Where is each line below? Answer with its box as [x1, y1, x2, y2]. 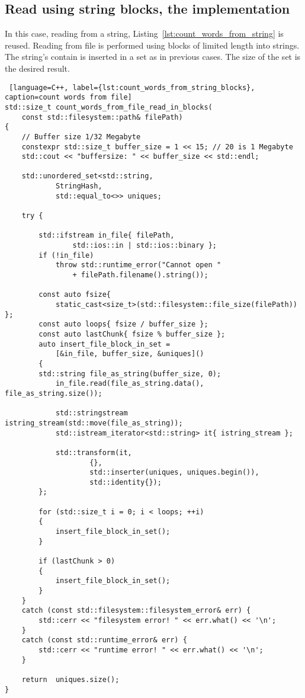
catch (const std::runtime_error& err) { [21, 636, 187, 645]
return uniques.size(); [21, 675, 120, 684]
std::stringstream [55, 409, 128, 418]
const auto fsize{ [38, 290, 111, 299]
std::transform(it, [55, 448, 132, 457]
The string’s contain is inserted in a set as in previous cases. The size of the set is [5, 50, 301, 63]
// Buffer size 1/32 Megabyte [21, 132, 141, 141]
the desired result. [5, 62, 70, 74]
